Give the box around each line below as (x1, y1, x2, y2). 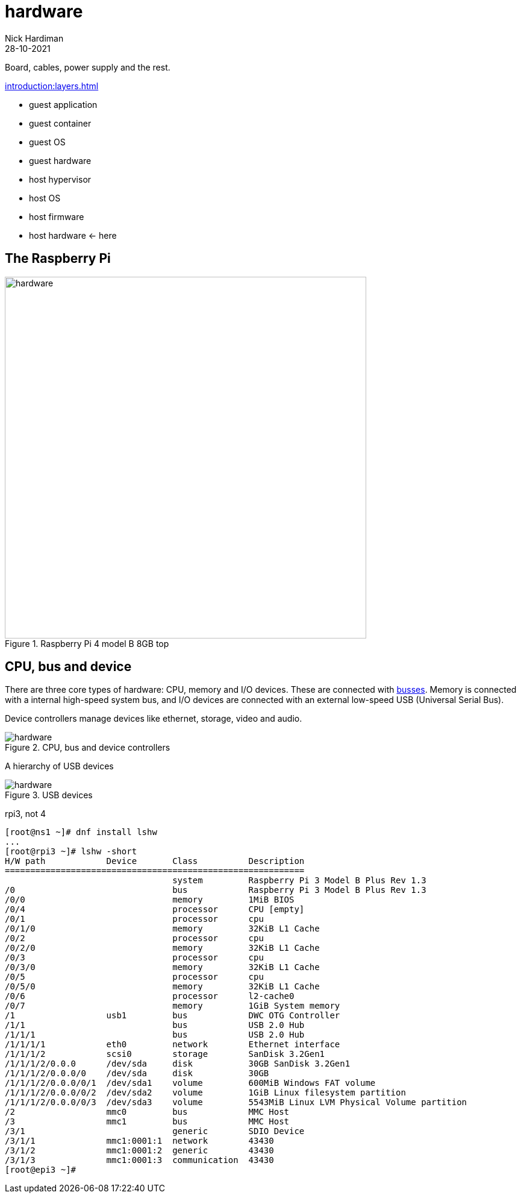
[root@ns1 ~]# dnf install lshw (5, 827, 157, 837)
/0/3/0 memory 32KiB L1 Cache (5, 962, 320, 973)
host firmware (29, 211, 84, 222)
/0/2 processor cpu (5, 933, 264, 944)
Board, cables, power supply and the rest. (5, 61, 170, 72)
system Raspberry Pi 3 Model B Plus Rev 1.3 (172, 875, 426, 886)
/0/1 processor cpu (5, 914, 264, 924)
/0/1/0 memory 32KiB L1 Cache (5, 924, 320, 934)
